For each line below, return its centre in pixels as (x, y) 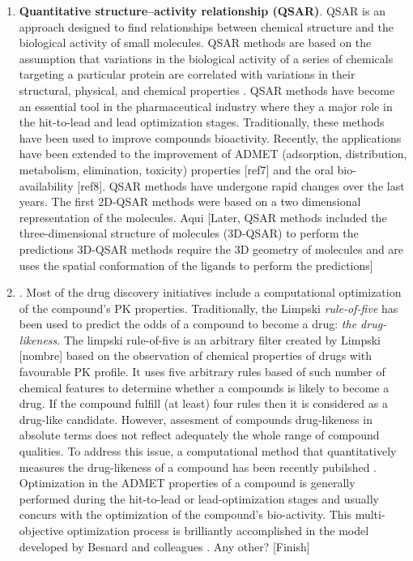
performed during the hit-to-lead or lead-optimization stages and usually (199, 498)
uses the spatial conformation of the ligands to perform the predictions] (196, 265)
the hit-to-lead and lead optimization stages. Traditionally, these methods (202, 122)
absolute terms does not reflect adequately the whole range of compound (199, 435)
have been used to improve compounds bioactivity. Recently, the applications (210, 137)
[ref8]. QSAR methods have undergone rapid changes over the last (241, 185)
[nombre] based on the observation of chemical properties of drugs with (196, 355)
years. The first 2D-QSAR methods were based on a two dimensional (190, 201)
